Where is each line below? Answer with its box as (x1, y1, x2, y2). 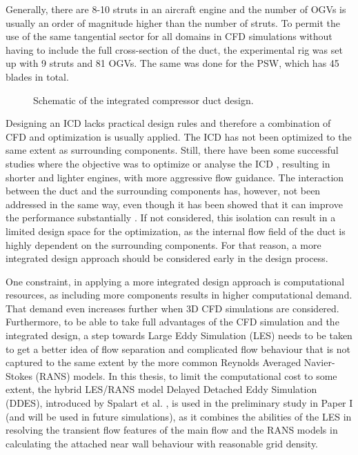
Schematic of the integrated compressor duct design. (33, 92, 254, 107)
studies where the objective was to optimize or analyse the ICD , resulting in (6, 156, 330, 170)
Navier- (304, 355, 335, 370)
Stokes (6, 368, 32, 383)
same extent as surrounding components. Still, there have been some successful (6, 143, 339, 157)
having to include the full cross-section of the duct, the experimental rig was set (6, 42, 343, 57)
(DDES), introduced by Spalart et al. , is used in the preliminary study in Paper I (6, 396, 353, 410)
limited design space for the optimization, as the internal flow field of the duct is (6, 223, 346, 238)
